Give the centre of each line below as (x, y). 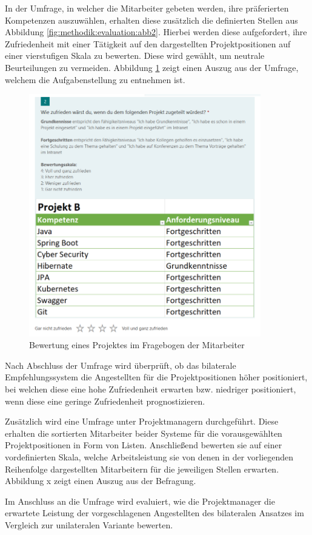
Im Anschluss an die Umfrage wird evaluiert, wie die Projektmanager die (140, 501)
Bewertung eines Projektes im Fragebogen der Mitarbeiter (137, 345)
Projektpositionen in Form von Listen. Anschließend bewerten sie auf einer (144, 445)
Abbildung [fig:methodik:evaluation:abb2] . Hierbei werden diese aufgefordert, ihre (156, 32)
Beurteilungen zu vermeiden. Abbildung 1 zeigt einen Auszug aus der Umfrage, (152, 67)
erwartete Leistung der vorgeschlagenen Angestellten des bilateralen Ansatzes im (154, 513)
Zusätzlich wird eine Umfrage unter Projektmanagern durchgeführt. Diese (142, 421)
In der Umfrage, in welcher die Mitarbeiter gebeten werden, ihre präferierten (147, 8)
